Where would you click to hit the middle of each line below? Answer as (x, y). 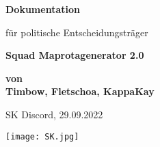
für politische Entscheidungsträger (77, 32)
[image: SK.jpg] (42, 136)
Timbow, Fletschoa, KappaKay (80, 91)
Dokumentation (43, 9)
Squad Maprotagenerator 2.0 (75, 55)
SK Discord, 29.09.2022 (54, 114)
